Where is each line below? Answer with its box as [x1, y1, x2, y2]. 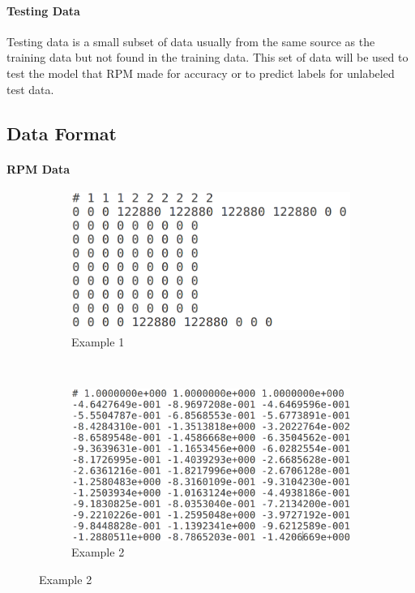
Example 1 [71, 333, 125, 350]
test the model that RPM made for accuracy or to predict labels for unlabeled [6, 64, 395, 81]
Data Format [6, 120, 117, 145]
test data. [6, 80, 54, 97]
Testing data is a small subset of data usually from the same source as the [6, 32, 375, 49]
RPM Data [6, 160, 70, 177]
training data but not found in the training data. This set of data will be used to [6, 49, 409, 66]
